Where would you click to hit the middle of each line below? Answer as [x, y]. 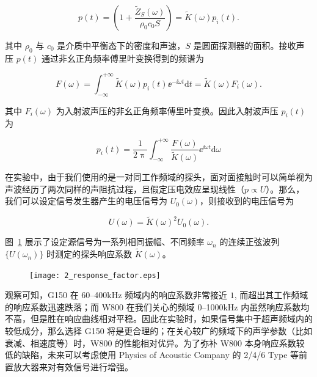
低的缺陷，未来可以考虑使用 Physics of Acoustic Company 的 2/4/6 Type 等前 [156, 355]
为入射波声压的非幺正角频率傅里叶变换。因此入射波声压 [167, 110]
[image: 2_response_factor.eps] [95, 275]
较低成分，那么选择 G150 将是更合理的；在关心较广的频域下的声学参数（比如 [159, 331]
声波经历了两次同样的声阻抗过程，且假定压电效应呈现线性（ [125, 188]
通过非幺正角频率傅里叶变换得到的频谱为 [122, 58]
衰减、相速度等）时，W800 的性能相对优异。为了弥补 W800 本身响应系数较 [155, 342]
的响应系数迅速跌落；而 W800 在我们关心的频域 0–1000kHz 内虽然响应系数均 [157, 306]
